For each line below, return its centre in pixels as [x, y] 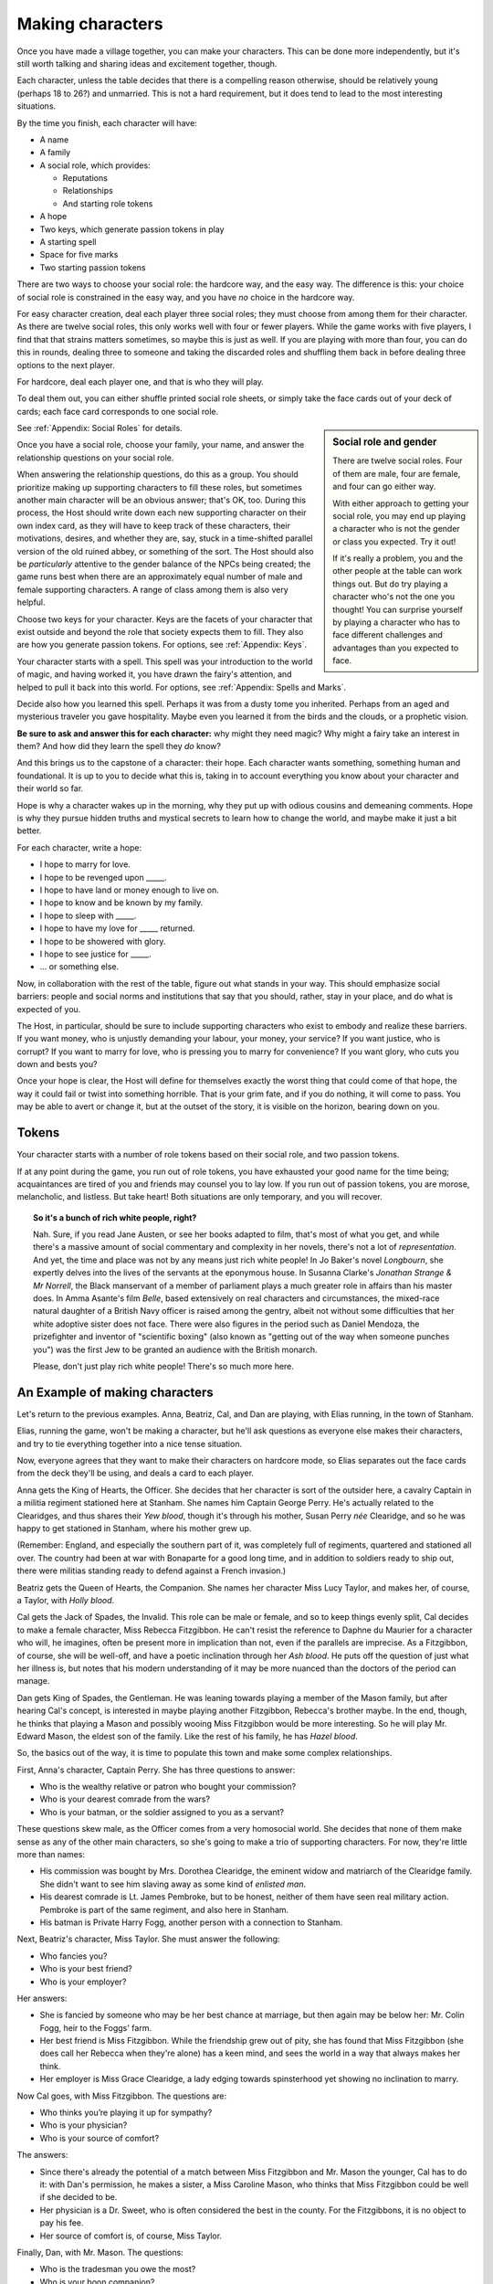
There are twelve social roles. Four [398, 460]
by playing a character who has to [397, 622]
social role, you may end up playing [399, 515]
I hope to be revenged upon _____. [104, 877]
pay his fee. [62, 2223]
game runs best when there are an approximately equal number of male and [160, 576]
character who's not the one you [394, 597]
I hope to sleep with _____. [88, 915]
